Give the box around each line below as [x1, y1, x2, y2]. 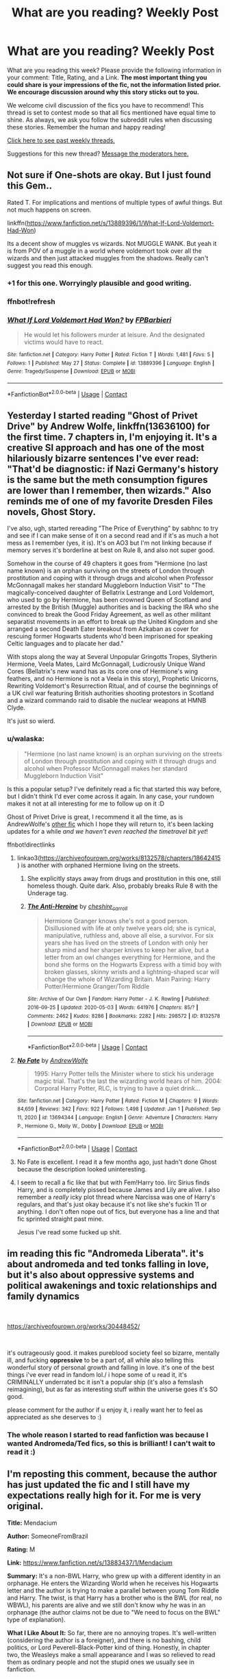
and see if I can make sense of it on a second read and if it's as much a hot [7, 532, 219, 540]
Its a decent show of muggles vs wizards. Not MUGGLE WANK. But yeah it [7, 239, 217, 247]
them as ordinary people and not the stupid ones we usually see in [7, 1658, 195, 1666]
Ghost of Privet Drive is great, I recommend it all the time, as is [7, 812, 183, 821]
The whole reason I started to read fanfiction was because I [7, 1430, 209, 1439]
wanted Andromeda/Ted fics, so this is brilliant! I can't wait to [7, 1439, 216, 1448]
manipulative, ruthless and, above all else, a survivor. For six [44, 932, 214, 940]
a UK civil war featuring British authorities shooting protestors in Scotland [7, 689, 214, 697]
